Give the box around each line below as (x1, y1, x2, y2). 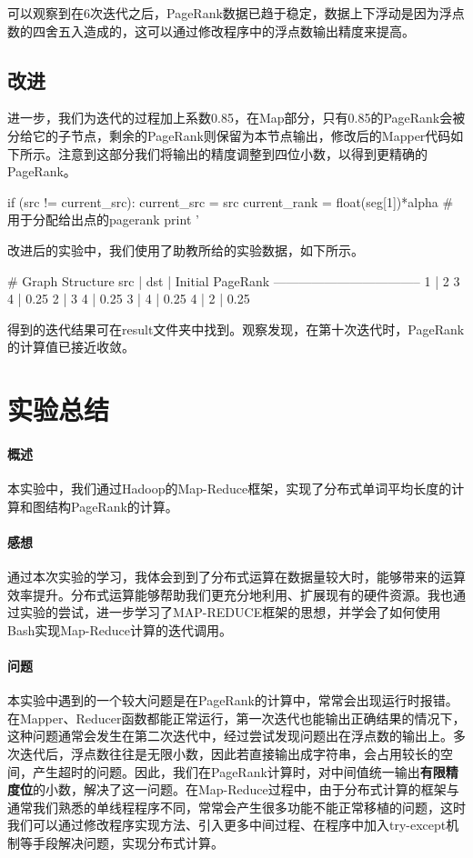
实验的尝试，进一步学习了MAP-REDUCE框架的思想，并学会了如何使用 (19, 603, 441, 622)
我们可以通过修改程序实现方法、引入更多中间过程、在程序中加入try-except (7, 815, 447, 834)
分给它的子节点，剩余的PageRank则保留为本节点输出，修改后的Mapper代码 (7, 125, 451, 145)
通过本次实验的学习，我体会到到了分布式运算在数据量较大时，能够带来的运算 (7, 567, 466, 586)
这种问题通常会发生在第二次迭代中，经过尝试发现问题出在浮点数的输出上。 (7, 726, 453, 745)
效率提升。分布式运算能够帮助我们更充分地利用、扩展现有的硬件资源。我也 (7, 584, 453, 604)
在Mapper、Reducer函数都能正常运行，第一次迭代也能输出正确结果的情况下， (7, 708, 466, 727)
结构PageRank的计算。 (45, 496, 178, 515)
